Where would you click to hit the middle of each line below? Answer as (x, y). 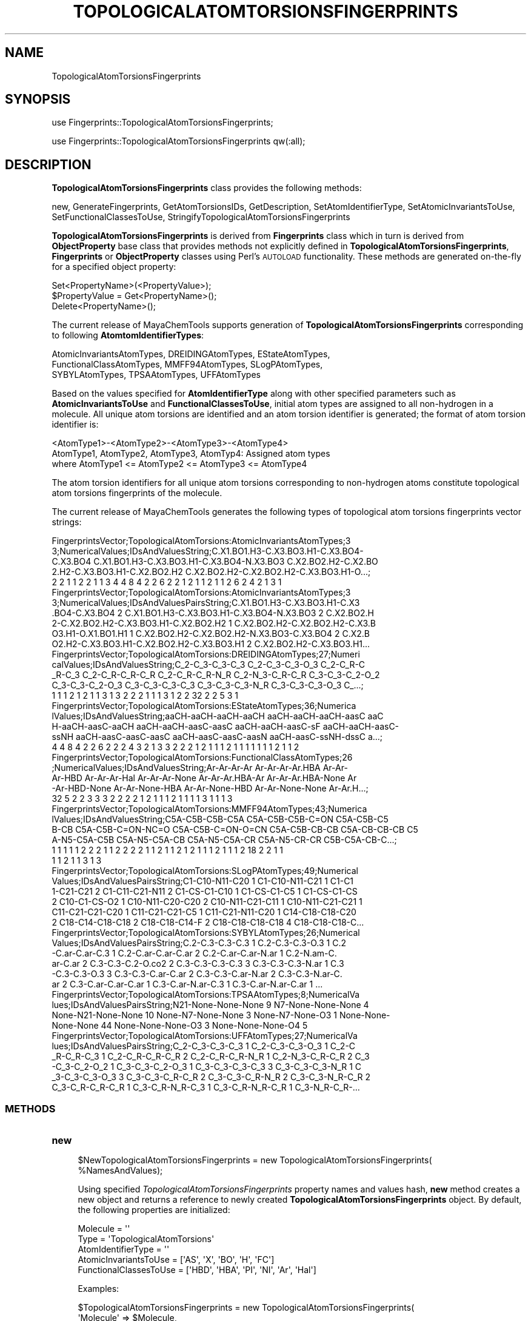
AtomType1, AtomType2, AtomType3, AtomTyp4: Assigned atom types (191, 454)
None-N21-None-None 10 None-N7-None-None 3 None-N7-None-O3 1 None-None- (221, 1015)
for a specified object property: (114, 267)
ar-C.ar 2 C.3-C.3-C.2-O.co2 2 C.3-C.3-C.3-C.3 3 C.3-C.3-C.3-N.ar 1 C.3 (198, 964)
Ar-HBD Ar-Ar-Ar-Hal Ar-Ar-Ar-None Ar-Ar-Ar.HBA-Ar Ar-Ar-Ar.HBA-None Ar (204, 778)
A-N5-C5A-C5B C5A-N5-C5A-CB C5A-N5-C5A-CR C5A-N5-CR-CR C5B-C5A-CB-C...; (224, 840)
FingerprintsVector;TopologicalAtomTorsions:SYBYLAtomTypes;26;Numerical (206, 933)
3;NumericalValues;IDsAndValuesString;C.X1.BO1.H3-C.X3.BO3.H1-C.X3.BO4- (208, 551)
